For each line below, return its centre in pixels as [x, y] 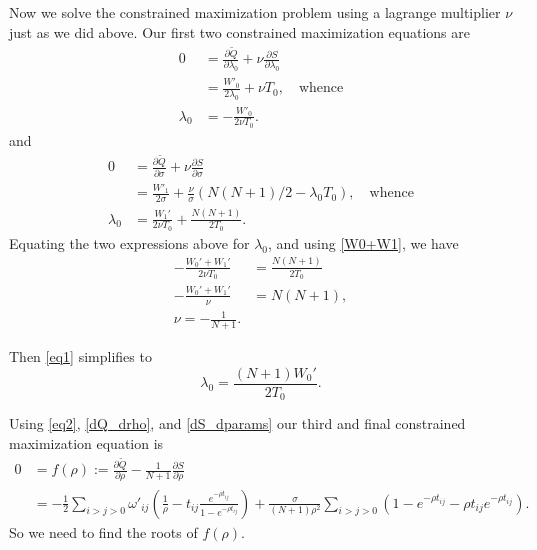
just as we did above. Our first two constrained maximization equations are [239, 31]
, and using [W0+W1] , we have [363, 242]
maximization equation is [86, 442]
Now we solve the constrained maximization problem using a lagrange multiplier [255, 12]
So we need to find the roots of [103, 531]
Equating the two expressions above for [129, 242]
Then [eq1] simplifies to [80, 355]
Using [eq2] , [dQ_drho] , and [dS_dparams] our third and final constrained [237, 423]
